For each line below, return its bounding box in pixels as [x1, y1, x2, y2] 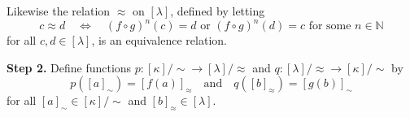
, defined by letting [170, 2, 265, 19]
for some [308, 20, 351, 32]
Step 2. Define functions [7, 58, 132, 76]
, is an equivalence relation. [91, 32, 227, 49]
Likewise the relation [7, 2, 111, 19]
